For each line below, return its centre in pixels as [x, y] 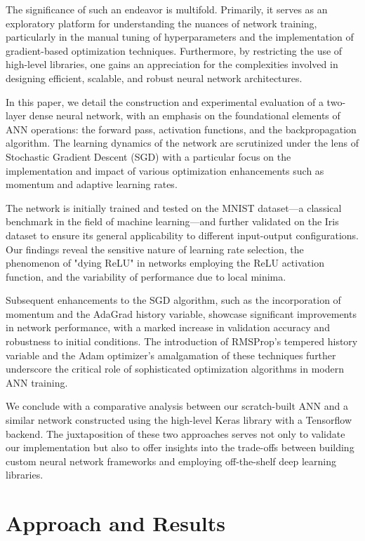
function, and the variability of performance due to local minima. [146, 276]
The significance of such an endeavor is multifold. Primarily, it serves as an [167, 9]
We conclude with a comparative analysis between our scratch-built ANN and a [177, 406]
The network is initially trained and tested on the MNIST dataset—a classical [174, 207]
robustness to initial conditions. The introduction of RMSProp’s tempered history [182, 341]
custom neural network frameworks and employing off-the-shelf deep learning [171, 461]
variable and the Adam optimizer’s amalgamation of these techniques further [171, 355]
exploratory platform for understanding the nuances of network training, [161, 23]
